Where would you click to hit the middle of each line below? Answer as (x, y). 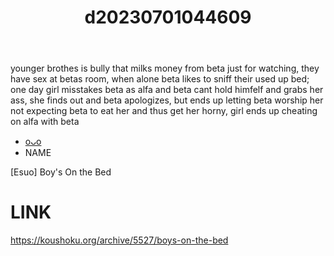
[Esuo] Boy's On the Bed (61, 172)
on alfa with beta (45, 122)
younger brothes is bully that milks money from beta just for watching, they (165, 68)
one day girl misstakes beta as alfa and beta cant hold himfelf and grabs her (167, 90)
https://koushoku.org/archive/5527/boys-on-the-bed (119, 240)
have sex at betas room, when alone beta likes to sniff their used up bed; (160, 79)
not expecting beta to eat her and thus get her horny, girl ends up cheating (164, 111)
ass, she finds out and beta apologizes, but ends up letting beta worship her (167, 100)
